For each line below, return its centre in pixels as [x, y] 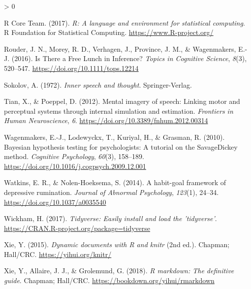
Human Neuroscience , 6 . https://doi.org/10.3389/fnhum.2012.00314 [106, 120]
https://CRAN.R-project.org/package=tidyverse [77, 228]
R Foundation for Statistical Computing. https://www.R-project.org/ [109, 32]
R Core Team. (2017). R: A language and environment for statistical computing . [125, 22]
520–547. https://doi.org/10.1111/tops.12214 [71, 68]
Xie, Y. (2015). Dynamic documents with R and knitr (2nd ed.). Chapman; [117, 244]
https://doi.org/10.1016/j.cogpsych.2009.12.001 [75, 166]
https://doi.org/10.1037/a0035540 [55, 202]
